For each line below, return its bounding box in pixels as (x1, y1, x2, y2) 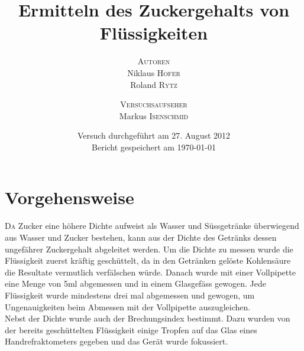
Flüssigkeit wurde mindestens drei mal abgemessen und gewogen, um (5, 288, 255, 301)
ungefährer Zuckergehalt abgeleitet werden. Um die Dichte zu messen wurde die (5, 242, 293, 255)
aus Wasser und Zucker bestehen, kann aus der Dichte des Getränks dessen (5, 231, 277, 243)
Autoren (137, 55, 170, 67)
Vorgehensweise (5, 185, 134, 209)
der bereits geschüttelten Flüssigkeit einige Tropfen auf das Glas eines (5, 323, 257, 336)
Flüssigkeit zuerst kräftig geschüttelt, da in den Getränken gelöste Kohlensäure (5, 254, 291, 267)
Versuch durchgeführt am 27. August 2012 (77, 129, 231, 142)
